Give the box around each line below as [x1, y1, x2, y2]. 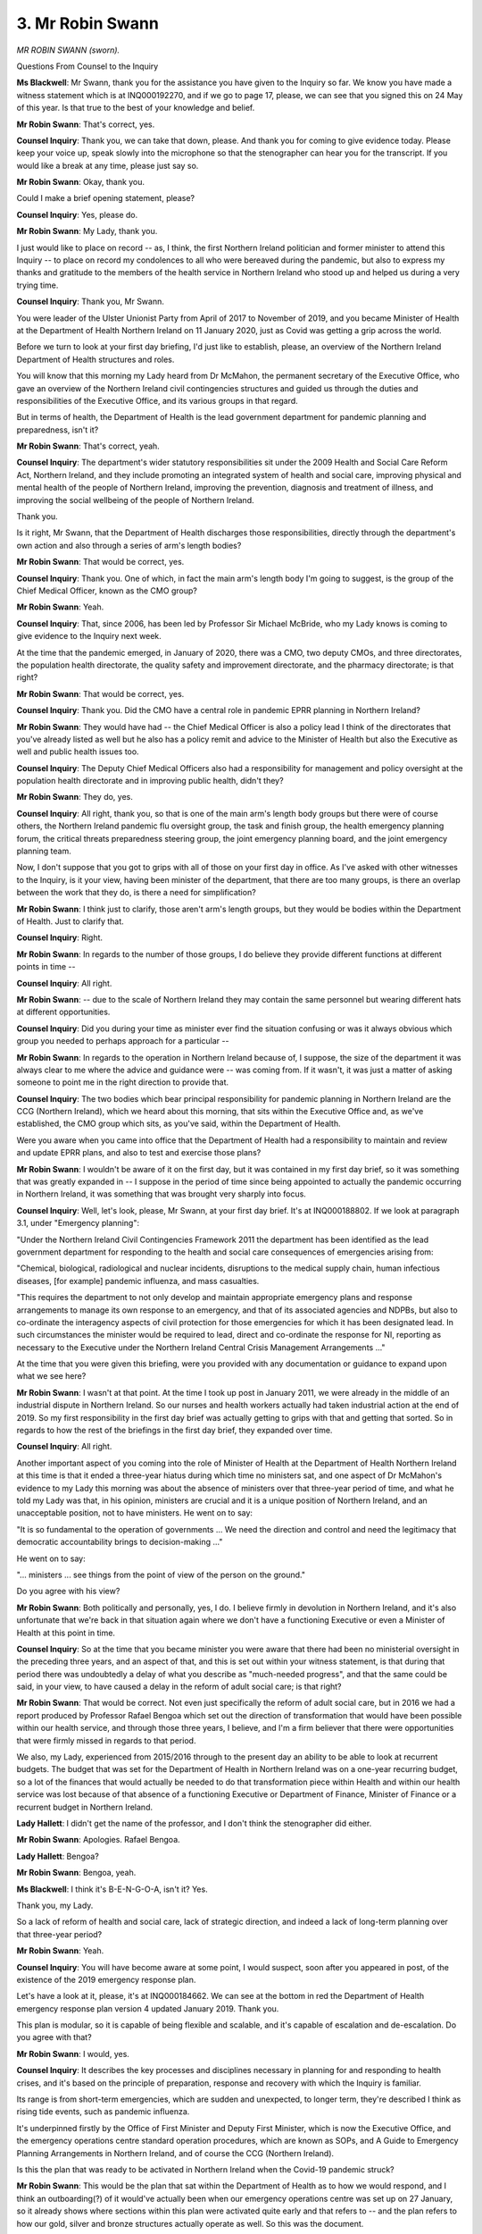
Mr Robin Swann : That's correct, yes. [16, 119, 155, 130]
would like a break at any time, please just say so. [16, 160, 199, 171]
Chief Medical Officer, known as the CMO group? [16, 585, 198, 596]
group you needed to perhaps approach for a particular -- [16, 1036, 229, 1046]
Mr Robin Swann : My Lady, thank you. [16, 226, 158, 237]
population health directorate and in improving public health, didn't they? [16, 776, 285, 786]
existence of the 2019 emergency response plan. [16, 1974, 196, 1985]
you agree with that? [16, 2032, 93, 2043]
